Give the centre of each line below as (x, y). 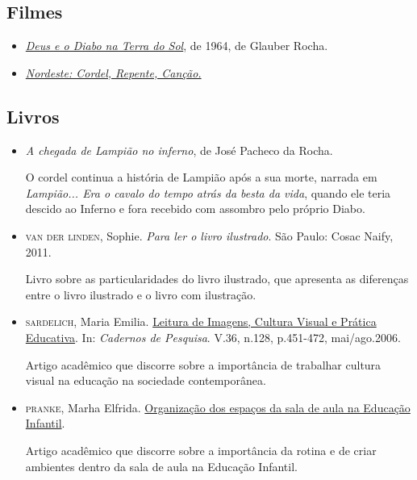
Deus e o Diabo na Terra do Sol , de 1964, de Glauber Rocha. (177, 46)
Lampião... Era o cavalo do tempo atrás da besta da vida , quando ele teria (208, 192)
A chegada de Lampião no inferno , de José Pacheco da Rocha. (179, 150)
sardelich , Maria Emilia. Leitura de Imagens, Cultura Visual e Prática (201, 321)
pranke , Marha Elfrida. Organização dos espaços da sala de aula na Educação (218, 407)
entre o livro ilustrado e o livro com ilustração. (141, 294)
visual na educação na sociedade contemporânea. (146, 380)
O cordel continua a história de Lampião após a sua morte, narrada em (201, 177)
